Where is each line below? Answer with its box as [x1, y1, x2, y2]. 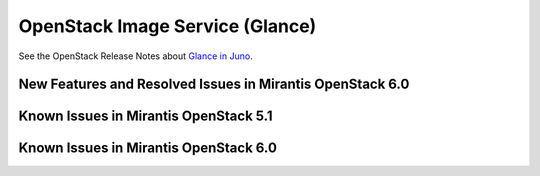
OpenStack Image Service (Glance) [18, 15, 317, 37]
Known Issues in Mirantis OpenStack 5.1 [18, 108, 274, 125]
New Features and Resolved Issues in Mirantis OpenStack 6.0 [18, 76, 410, 93]
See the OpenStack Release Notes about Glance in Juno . [18, 50, 254, 62]
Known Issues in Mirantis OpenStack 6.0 [18, 140, 277, 157]
